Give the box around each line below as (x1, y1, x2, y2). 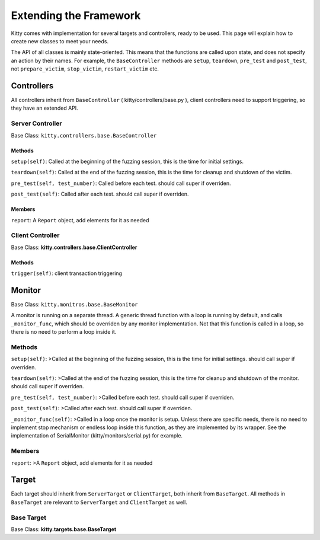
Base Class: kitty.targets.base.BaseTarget (11, 525, 117, 533)
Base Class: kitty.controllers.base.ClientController (11, 244, 137, 251)
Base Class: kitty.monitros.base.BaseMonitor (11, 301, 139, 308)
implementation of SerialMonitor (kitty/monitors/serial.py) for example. (11, 432, 183, 439)
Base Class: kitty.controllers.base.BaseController (11, 132, 157, 139)
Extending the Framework (11, 9, 141, 22)
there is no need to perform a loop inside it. (11, 328, 117, 335)
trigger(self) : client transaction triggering (11, 270, 123, 277)
